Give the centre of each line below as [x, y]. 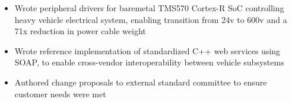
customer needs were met [60, 93]
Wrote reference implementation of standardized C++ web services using [147, 50]
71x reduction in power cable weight [80, 31]
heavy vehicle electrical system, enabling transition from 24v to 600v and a [151, 19]
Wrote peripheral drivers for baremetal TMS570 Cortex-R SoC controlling [149, 8]
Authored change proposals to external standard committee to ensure [141, 82]
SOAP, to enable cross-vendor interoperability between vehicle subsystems [149, 62]
